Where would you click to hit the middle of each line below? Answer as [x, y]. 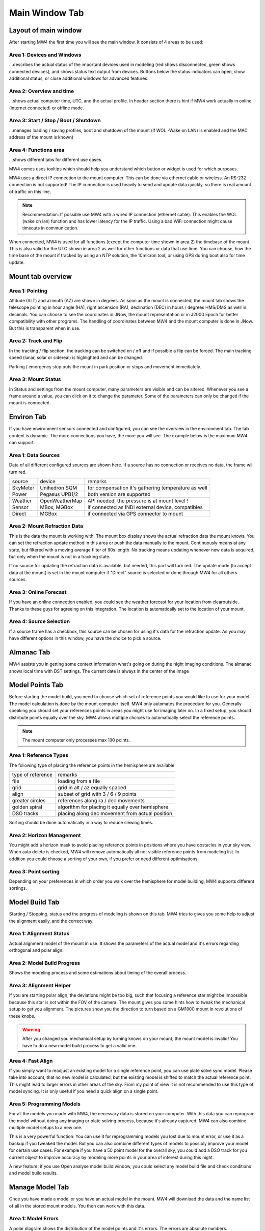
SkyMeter [23, 488]
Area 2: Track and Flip [36, 341]
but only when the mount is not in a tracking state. [60, 556]
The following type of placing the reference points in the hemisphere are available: [93, 765]
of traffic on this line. [30, 192]
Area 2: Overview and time [41, 91]
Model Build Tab [34, 902]
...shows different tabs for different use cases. [56, 160]
